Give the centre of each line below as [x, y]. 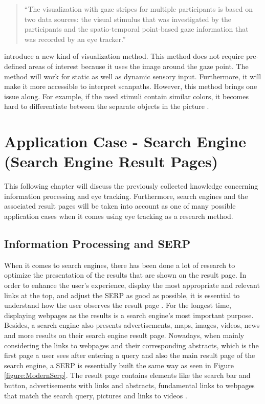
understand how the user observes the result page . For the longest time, [118, 305]
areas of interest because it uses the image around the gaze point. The [139, 66]
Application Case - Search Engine [125, 141]
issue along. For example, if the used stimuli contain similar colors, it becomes [126, 96]
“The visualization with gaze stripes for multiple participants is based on [139, 9]
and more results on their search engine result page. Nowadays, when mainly [124, 335]
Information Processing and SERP [97, 244]
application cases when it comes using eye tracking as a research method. [119, 216]
